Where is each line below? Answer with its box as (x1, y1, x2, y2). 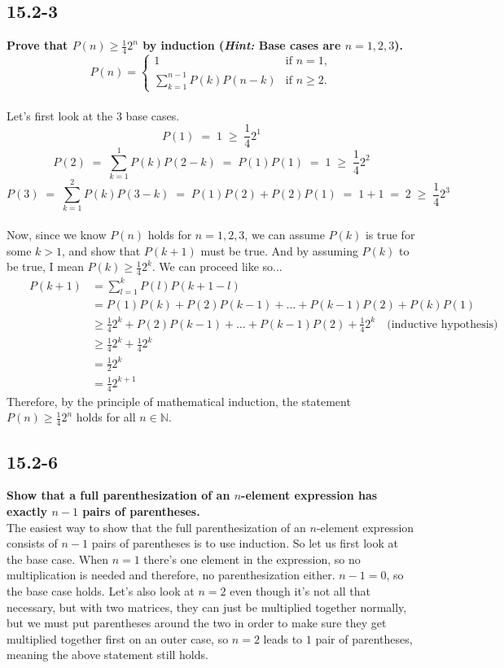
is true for (365, 226, 415, 242)
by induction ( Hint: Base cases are (142, 37, 341, 54)
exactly (7, 503, 48, 520)
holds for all (76, 408, 136, 426)
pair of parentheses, (315, 630, 413, 647)
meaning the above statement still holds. (7, 646, 208, 663)
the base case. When (7, 550, 108, 567)
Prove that (7, 37, 68, 54)
